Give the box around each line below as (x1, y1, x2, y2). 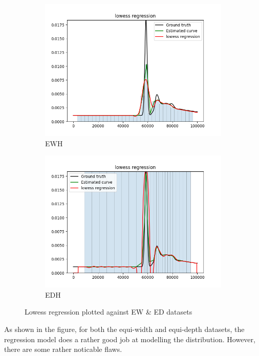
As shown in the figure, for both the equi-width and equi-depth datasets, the (4, 323, 245, 334)
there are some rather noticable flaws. (4, 344, 122, 354)
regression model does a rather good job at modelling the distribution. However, (4, 333, 255, 344)
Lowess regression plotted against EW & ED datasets (25, 306, 192, 317)
